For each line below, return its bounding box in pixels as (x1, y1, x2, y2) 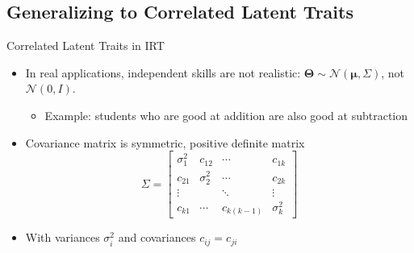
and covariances (118, 229, 196, 246)
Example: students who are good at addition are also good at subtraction (44, 106, 408, 123)
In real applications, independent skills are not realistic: (25, 64, 301, 81)
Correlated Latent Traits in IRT (6, 37, 165, 54)
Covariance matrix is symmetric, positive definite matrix (25, 134, 305, 151)
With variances (25, 229, 100, 246)
